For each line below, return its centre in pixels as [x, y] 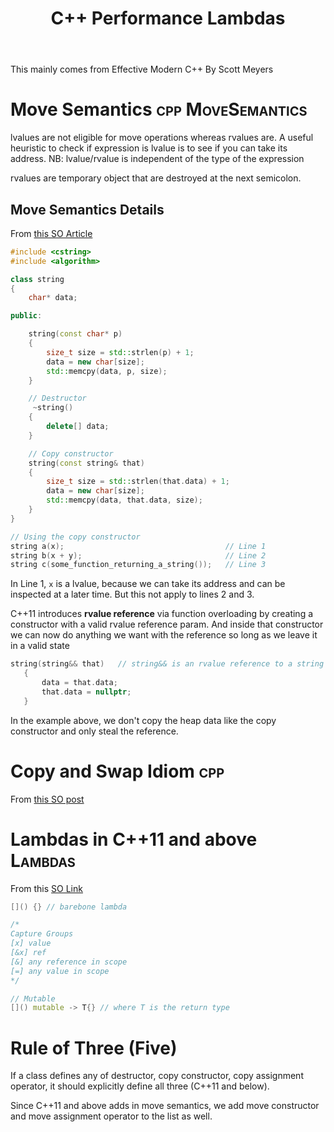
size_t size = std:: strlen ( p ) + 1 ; [120, 352]
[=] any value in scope [60, 971]
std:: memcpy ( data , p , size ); [107, 371]
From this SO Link [46, 888]
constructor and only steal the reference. [94, 731]
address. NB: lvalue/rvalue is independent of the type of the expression [157, 159]
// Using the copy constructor [75, 537]
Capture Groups [42, 934]
